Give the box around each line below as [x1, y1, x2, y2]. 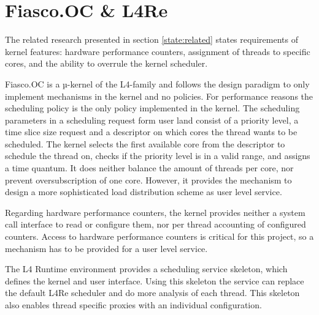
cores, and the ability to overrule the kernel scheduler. [5, 57, 208, 70]
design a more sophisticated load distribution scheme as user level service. [5, 185, 282, 198]
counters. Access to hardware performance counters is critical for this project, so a [5, 230, 314, 243]
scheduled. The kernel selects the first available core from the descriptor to [5, 137, 285, 150]
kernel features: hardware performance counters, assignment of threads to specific [5, 45, 310, 57]
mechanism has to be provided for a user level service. [5, 242, 208, 254]
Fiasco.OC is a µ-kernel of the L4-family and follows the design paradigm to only [5, 77, 310, 90]
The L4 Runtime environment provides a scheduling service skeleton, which [5, 262, 288, 275]
